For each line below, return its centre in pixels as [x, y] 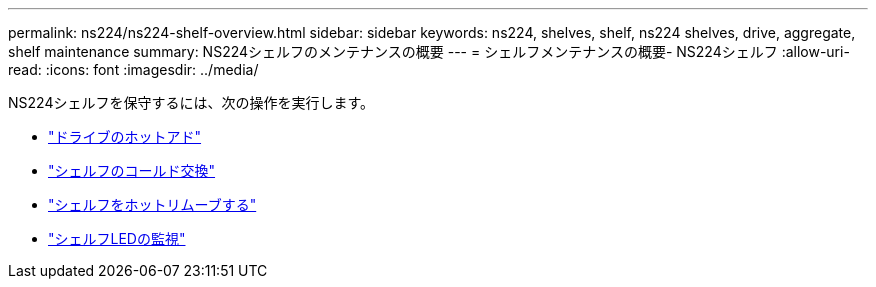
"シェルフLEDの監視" [117, 238]
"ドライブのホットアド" [125, 136]
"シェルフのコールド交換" [132, 170]
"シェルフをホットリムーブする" [152, 204]
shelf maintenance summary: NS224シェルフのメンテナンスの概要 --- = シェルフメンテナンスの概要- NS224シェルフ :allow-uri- [429, 51]
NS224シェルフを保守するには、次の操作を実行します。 [191, 102]
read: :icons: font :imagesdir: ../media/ [133, 69]
